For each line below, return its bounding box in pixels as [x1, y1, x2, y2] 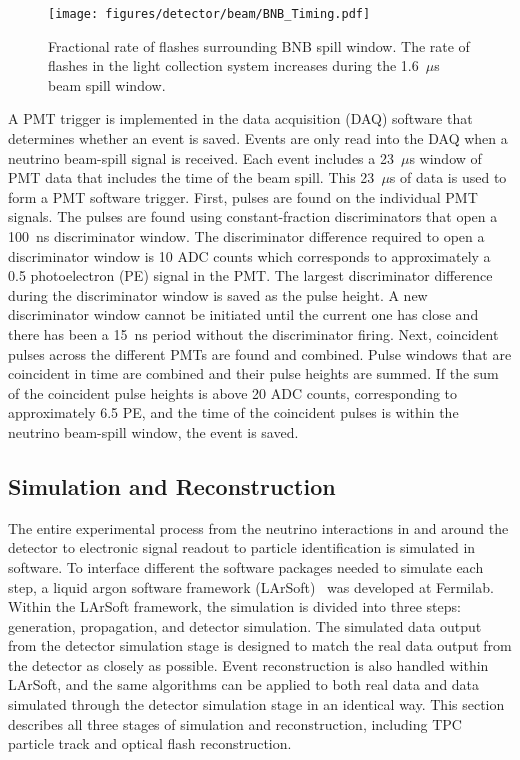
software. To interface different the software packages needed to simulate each [8, 556, 484, 577]
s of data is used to [389, 167, 507, 188]
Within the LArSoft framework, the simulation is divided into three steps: [8, 596, 461, 617]
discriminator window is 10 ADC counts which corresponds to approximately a [8, 245, 491, 266]
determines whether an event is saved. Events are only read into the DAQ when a [8, 128, 508, 149]
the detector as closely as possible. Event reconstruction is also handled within [8, 654, 489, 675]
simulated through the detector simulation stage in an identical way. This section [8, 694, 505, 715]
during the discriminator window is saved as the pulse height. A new [8, 284, 428, 305]
